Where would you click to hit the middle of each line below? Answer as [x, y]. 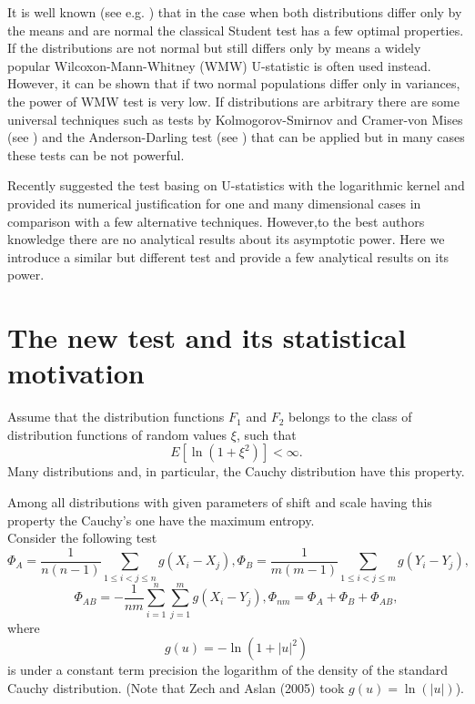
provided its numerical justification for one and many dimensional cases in [214, 203]
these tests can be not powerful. [96, 154]
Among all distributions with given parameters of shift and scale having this [220, 502]
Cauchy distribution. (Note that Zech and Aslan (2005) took [176, 687]
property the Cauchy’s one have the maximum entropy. [161, 520]
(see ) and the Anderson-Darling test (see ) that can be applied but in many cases [236, 137]
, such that [266, 434]
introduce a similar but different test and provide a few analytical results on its [228, 256]
